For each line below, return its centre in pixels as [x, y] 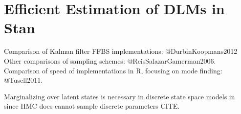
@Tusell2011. [23, 80]
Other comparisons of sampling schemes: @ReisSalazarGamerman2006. [110, 60]
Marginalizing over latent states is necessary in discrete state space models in [120, 96]
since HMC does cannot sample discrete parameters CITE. [92, 106]
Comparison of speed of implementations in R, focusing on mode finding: [113, 70]
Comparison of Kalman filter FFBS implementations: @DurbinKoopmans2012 [121, 51]
